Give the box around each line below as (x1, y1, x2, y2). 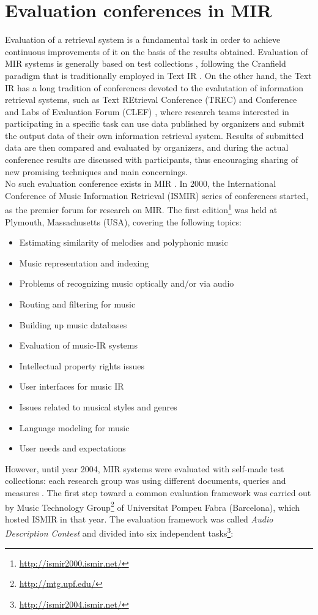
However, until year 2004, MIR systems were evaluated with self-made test (5, 462, 284, 475)
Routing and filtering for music (19, 298, 136, 311)
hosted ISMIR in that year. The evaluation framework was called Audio (5, 512, 273, 525)
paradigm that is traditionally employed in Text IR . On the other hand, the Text (5, 69, 312, 81)
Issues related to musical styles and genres (19, 401, 177, 413)
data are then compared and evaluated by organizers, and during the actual (5, 141, 289, 154)
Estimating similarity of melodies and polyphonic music (19, 236, 228, 249)
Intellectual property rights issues (19, 359, 145, 372)
